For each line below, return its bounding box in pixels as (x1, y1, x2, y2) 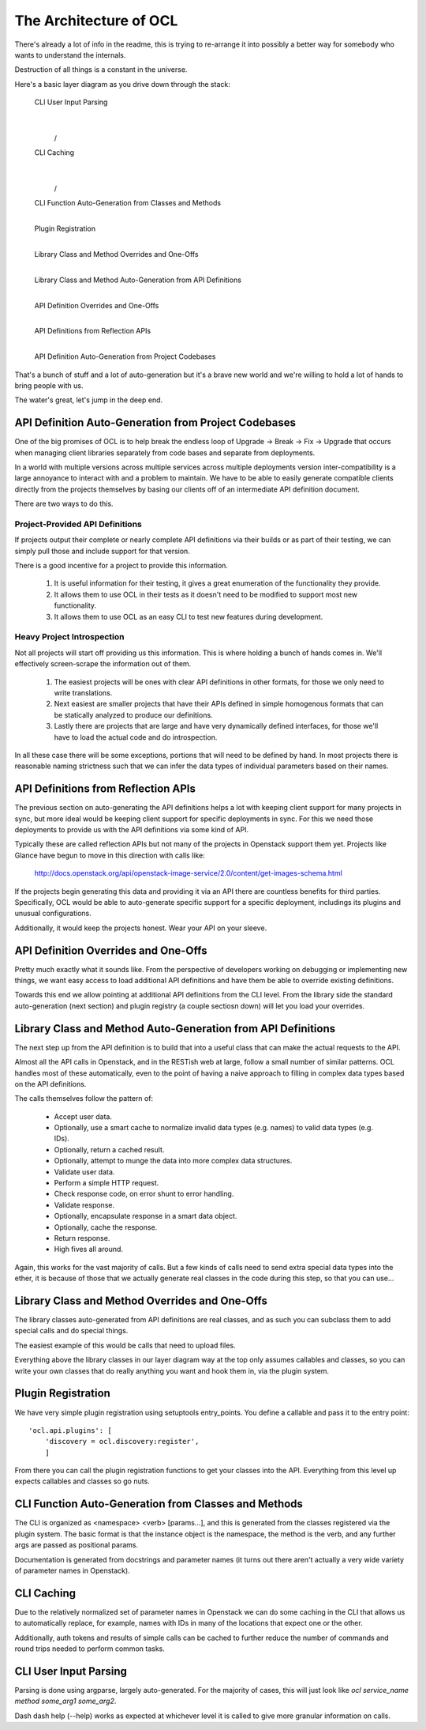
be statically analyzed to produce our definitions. (54, 710, 213, 719)
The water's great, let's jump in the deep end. (14, 395, 163, 405)
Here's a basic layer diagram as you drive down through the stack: (14, 79, 230, 89)
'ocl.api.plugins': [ (28, 1426, 112, 1434)
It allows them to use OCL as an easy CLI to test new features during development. (54, 612, 323, 621)
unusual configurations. (14, 909, 92, 918)
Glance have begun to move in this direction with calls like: (14, 850, 205, 860)
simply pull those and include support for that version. (14, 546, 191, 556)
